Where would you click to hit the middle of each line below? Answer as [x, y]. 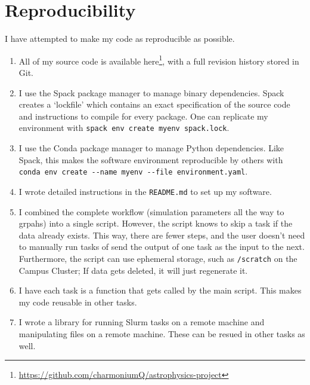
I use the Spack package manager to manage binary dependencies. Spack [151, 92]
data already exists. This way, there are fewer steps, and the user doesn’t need [162, 235]
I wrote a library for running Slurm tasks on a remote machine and [142, 322]
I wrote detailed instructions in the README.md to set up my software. [145, 191]
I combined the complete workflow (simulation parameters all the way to [151, 211]
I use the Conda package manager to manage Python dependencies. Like [151, 148]
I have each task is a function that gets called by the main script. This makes [160, 290]
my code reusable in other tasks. [78, 302]
